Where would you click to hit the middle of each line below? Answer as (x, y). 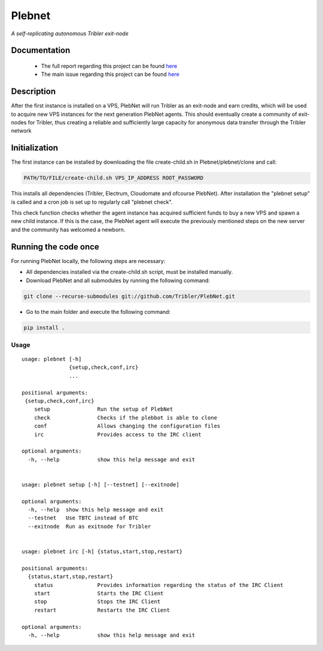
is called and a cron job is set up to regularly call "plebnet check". (92, 202)
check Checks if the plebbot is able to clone (126, 418)
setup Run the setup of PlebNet (103, 409)
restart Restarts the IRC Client (102, 610)
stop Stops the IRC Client (97, 602)
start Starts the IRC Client (99, 593)
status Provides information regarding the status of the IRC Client (159, 585)
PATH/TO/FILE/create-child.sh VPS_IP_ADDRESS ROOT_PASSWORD (114, 178)
